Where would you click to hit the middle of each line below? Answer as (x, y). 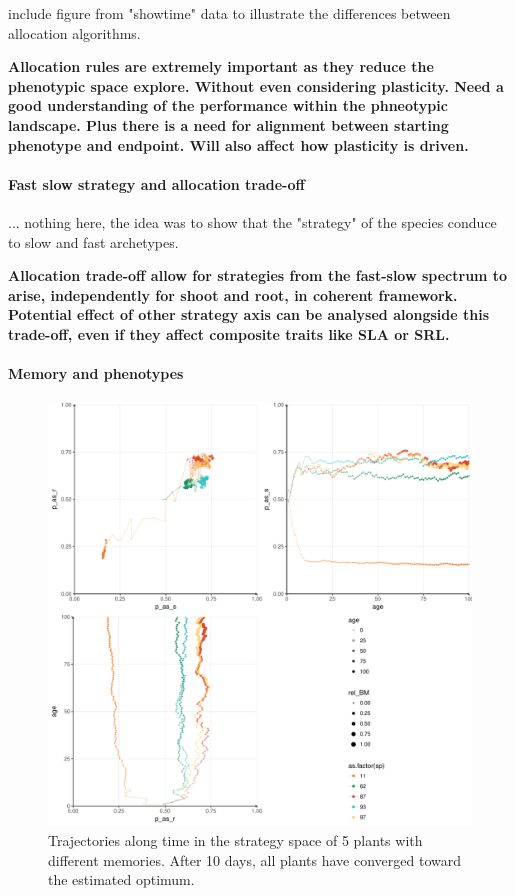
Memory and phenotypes (96, 373)
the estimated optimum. (121, 879)
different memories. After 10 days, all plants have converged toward (254, 859)
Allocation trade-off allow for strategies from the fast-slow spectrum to (258, 275)
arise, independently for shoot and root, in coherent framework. (233, 294)
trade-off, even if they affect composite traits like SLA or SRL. (229, 333)
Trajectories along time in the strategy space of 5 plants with (235, 839)
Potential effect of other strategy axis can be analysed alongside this (249, 314)
